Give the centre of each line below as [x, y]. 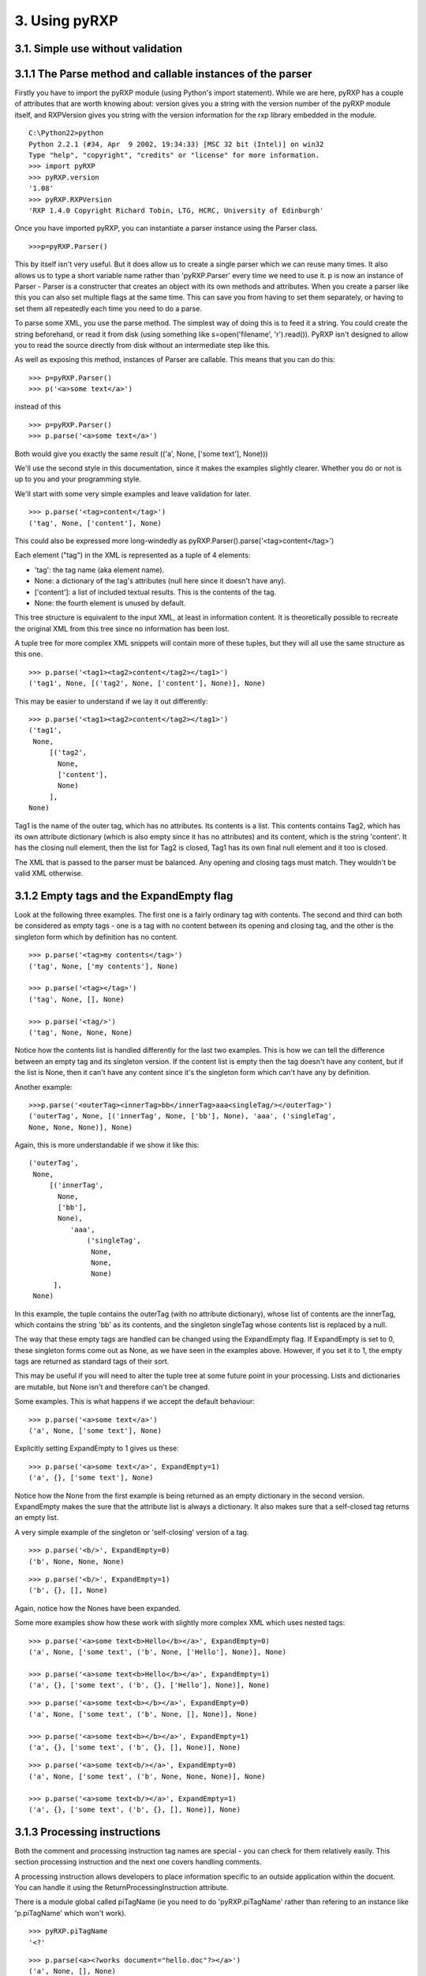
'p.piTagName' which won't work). [70, 1913]
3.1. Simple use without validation [99, 49]
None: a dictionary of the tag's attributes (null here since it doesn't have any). [160, 581]
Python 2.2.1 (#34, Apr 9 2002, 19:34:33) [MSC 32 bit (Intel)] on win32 [176, 144]
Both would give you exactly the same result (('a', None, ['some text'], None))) [141, 454]
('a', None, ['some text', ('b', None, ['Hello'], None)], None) [158, 1652]
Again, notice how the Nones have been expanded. [98, 1608]
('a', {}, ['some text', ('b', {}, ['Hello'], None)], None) [149, 1685]
